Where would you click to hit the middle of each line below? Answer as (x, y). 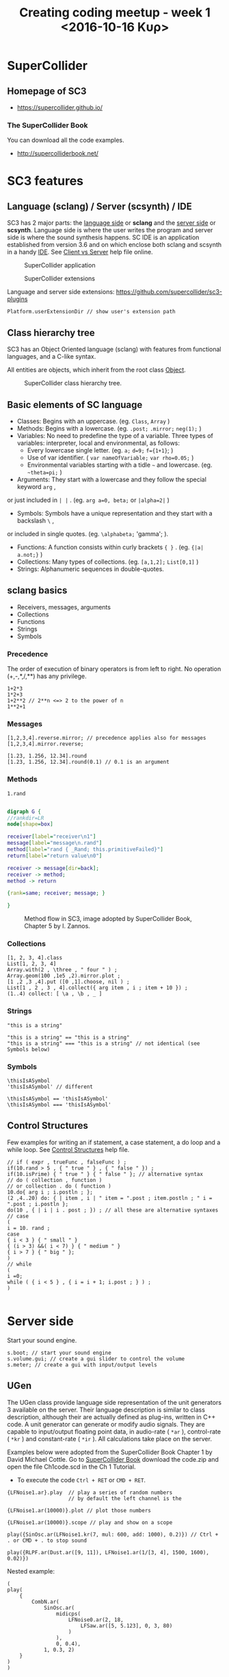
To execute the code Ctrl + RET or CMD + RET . (81, 1480)
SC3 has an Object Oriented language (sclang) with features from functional (114, 349)
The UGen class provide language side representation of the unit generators (114, 1402)
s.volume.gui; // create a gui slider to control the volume (96, 1359)
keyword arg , (36, 486)
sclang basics (37, 591)
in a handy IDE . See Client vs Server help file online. (80, 252)
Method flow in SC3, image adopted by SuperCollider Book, (108, 919)
